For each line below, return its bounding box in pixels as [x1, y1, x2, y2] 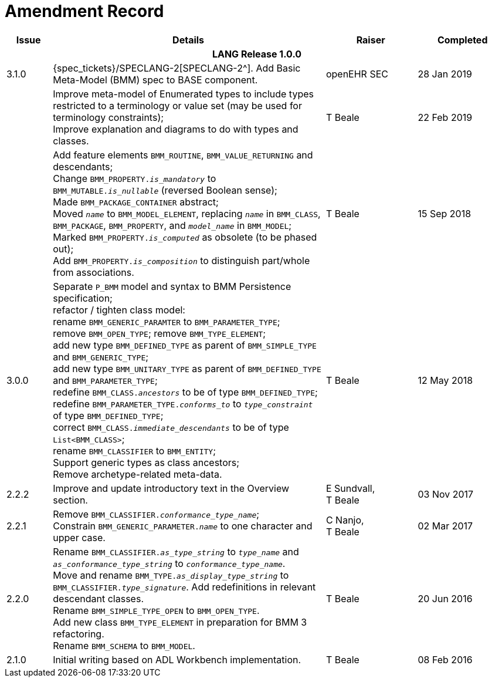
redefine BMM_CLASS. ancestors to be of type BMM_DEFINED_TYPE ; [53, 386, 318, 398]
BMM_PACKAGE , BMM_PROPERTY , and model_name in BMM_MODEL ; [53, 219, 292, 231]
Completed [437, 33, 488, 46]
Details [172, 33, 205, 46]
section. [53, 494, 88, 506]
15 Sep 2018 [418, 207, 471, 220]
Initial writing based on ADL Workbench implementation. [53, 653, 301, 666]
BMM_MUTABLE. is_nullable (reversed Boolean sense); [53, 184, 277, 196]
